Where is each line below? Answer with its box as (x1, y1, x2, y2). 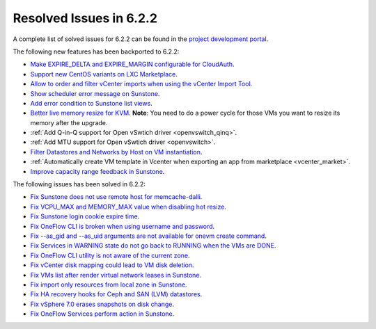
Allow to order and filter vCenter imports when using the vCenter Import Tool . (30, 80, 253, 88)
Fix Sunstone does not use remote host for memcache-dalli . (30, 193, 203, 201)
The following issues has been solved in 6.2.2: (13, 180, 146, 188)
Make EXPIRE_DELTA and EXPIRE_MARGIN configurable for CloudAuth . (30, 60, 235, 69)
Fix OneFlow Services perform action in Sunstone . (30, 310, 175, 318)
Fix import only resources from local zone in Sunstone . (30, 280, 187, 289)
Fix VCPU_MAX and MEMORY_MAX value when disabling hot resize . (30, 202, 226, 211)
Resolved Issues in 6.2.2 (13, 10, 158, 26)
